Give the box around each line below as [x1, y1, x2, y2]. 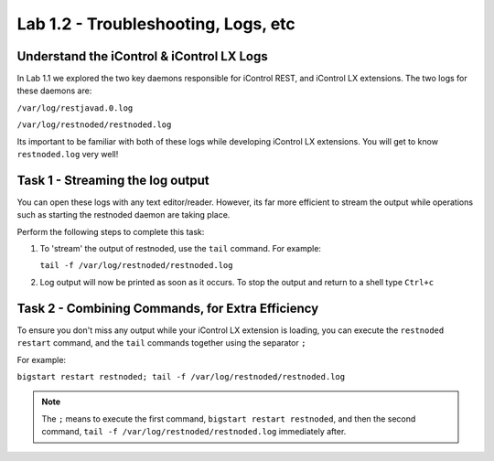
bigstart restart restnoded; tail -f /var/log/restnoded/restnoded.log [16, 371, 346, 381]
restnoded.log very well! [16, 149, 119, 160]
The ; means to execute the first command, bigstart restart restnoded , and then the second [41, 413, 416, 424]
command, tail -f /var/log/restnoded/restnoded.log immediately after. [41, 426, 347, 437]
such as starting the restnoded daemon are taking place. [16, 209, 231, 220]
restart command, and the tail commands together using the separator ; [16, 338, 306, 348]
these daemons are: [16, 85, 92, 96]
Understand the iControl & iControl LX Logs [16, 48, 269, 64]
